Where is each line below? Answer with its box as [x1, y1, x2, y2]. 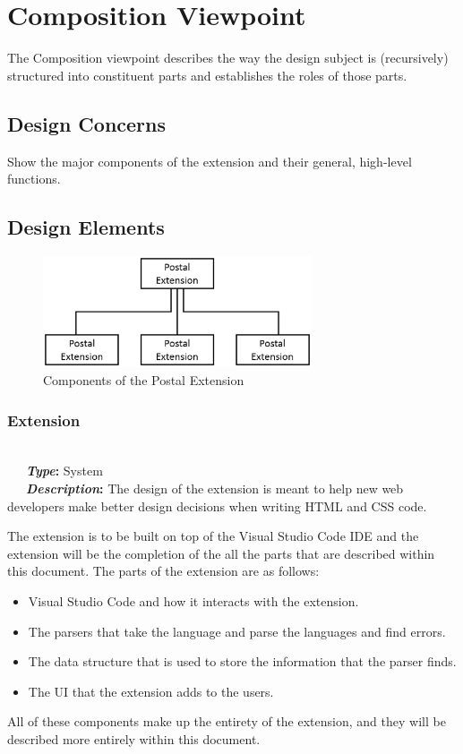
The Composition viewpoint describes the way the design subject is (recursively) [7, 48, 449, 67]
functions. [7, 169, 61, 188]
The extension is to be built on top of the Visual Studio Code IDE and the [7, 527, 419, 545]
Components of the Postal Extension [43, 371, 244, 389]
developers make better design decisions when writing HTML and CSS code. [7, 496, 427, 515]
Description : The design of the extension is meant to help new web [26, 479, 404, 497]
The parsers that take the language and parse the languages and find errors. [28, 621, 446, 640]
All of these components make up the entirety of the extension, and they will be [7, 712, 446, 731]
